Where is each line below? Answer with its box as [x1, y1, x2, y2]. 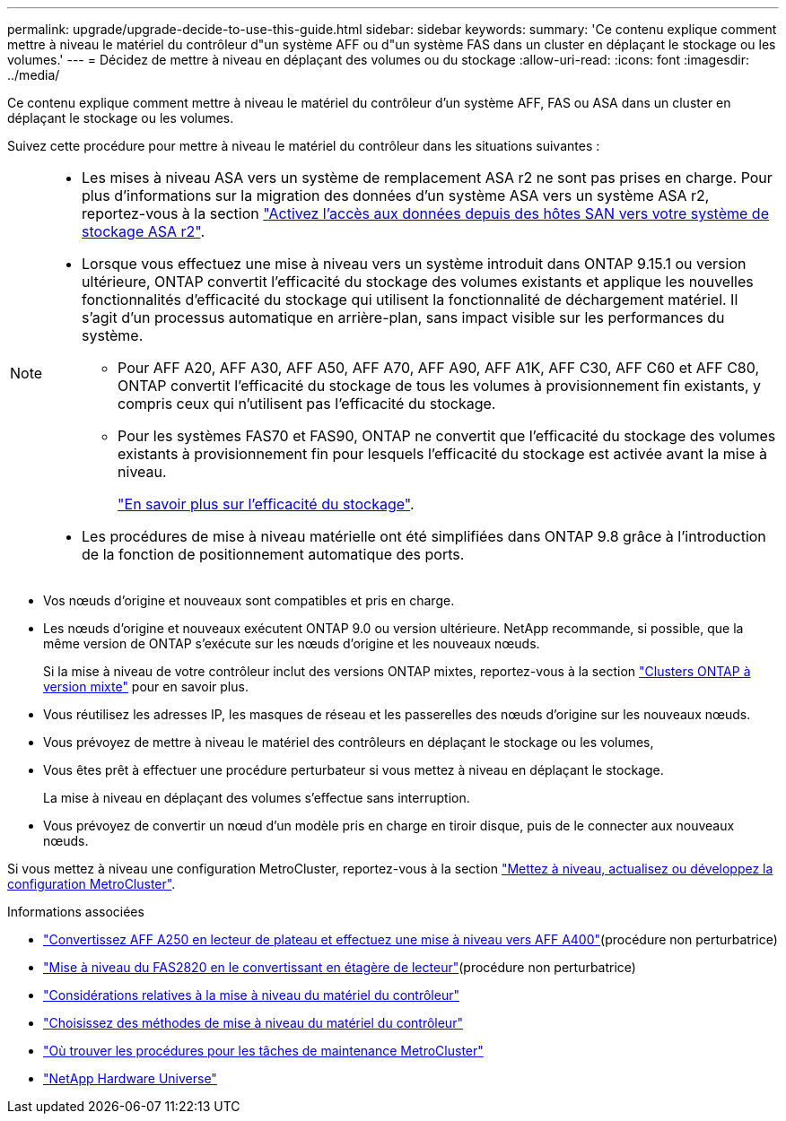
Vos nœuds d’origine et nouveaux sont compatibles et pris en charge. [43, 593, 455, 608]
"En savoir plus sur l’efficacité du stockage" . [118, 495, 415, 513]
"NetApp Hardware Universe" [43, 1071, 217, 1086]
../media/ [7, 67, 60, 83]
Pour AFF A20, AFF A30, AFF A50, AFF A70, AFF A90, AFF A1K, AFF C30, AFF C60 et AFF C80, [118, 359, 760, 377]
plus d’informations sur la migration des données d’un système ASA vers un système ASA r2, [82, 187, 710, 204]
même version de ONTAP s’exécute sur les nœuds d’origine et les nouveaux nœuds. [43, 636, 540, 651]
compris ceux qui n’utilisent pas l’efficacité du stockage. [118, 395, 496, 413]
